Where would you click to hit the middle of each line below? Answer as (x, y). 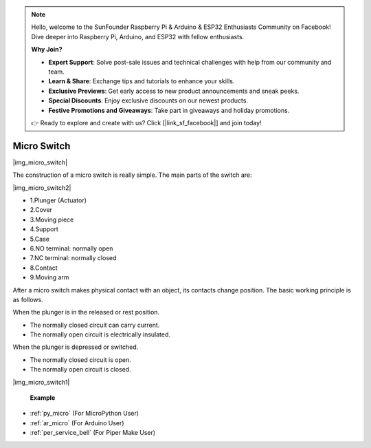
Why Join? (47, 50)
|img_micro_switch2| (42, 188)
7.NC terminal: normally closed (73, 258)
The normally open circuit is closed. (80, 370)
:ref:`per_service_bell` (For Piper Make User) (93, 433)
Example (43, 398)
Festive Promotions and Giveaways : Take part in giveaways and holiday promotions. (169, 110)
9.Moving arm (49, 277)
